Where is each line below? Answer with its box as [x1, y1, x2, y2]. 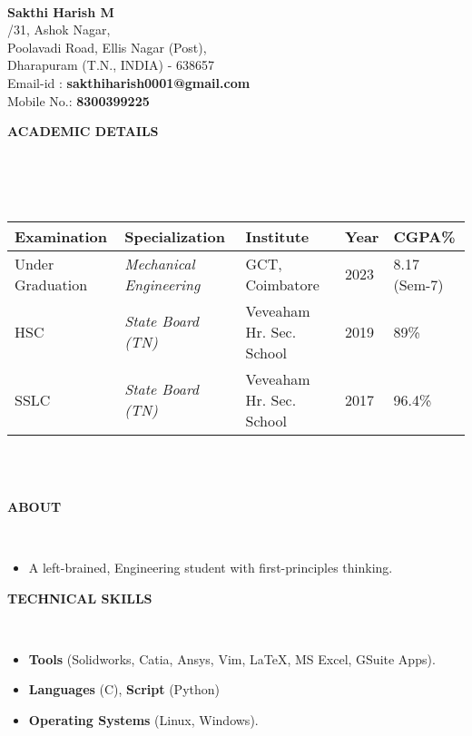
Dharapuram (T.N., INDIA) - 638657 [7, 55, 214, 74]
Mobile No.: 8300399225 [7, 91, 150, 110]
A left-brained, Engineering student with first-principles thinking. [28, 557, 393, 576]
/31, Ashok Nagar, [7, 20, 111, 39]
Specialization [124, 225, 225, 247]
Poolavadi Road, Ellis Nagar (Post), [7, 37, 207, 56]
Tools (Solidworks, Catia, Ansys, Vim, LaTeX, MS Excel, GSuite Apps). [28, 649, 436, 668]
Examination [15, 225, 108, 247]
